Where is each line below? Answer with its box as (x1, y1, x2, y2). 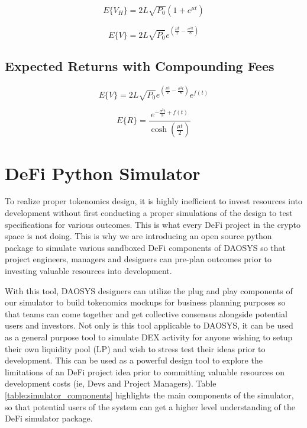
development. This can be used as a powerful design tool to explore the (5, 354, 263, 366)
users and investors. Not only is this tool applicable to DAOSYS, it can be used (5, 319, 293, 332)
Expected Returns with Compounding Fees (5, 57, 274, 75)
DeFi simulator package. (5, 412, 93, 424)
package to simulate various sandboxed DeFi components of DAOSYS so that (5, 241, 286, 253)
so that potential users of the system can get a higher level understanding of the (5, 400, 295, 413)
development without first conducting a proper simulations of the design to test (5, 207, 293, 219)
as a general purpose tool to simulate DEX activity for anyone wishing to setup (5, 331, 293, 343)
